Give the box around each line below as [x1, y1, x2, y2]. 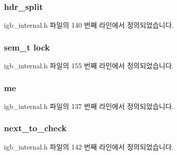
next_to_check [4, 122, 67, 134]
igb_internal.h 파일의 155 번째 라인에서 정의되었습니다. [4, 60, 174, 71]
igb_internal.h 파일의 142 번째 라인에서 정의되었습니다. [4, 141, 174, 152]
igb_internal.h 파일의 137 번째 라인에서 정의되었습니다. [4, 101, 174, 111]
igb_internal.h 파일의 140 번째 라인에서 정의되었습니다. [4, 20, 174, 30]
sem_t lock [4, 41, 50, 53]
